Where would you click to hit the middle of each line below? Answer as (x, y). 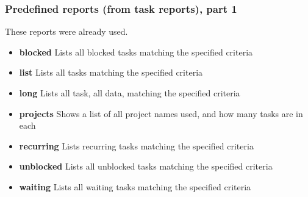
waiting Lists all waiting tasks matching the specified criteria (135, 186)
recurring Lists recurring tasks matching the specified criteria (136, 145)
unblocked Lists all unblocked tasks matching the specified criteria (146, 166)
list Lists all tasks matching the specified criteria (111, 72)
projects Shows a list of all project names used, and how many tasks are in (161, 113)
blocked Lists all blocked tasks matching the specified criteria (136, 52)
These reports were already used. (66, 31)
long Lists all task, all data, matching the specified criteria (130, 93)
